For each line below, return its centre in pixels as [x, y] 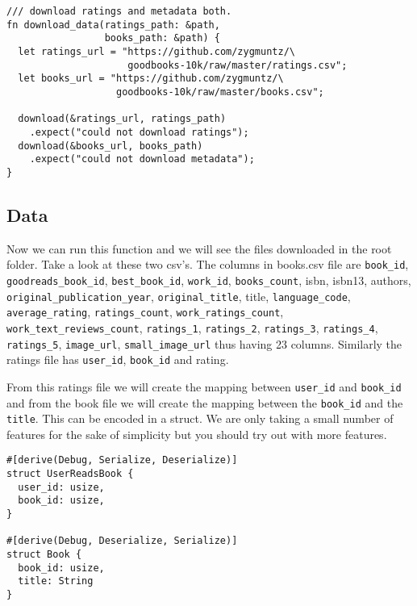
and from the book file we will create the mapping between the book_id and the [205, 402]
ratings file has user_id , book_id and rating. [118, 359]
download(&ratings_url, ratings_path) [122, 119]
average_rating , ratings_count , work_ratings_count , [145, 312]
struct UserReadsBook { [70, 474]
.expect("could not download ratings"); [139, 132]
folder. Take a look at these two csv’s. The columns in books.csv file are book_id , [208, 264]
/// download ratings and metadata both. [119, 11]
